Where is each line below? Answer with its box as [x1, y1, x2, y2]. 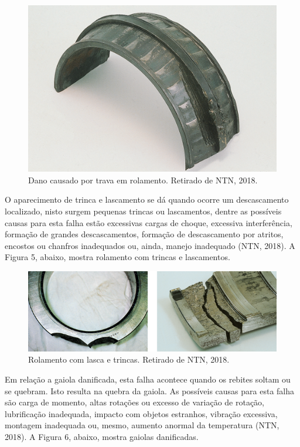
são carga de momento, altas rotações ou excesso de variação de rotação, [5, 396, 265, 408]
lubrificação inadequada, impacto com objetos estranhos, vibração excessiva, [5, 407, 278, 419]
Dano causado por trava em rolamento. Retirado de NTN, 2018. [28, 173, 258, 186]
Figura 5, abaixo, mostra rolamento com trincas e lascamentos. [5, 251, 230, 263]
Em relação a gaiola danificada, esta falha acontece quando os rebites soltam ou [5, 373, 291, 385]
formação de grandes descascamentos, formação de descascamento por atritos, [5, 228, 284, 240]
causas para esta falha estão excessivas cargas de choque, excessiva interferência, [5, 216, 292, 228]
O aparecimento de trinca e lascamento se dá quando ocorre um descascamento [5, 193, 289, 206]
